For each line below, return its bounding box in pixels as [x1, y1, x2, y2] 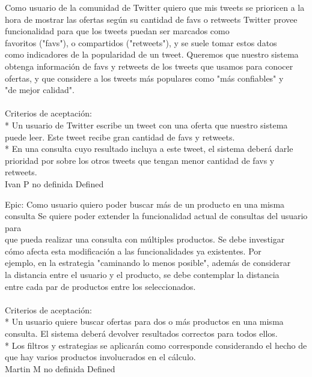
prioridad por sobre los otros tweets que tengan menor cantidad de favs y [5, 154, 275, 166]
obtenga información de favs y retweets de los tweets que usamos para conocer [5, 59, 293, 72]
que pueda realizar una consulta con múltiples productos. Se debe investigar [5, 233, 285, 246]
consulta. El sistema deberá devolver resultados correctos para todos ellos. [5, 327, 278, 340]
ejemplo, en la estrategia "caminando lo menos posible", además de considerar [5, 256, 291, 269]
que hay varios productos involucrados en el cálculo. [5, 351, 196, 363]
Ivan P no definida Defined [5, 177, 104, 190]
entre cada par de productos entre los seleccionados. [5, 280, 196, 292]
